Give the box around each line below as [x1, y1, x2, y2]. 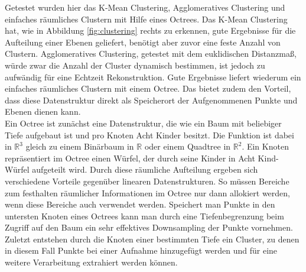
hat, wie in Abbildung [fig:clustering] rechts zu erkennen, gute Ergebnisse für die [5, 24, 296, 37]
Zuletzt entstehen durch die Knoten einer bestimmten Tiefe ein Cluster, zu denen [5, 232, 300, 245]
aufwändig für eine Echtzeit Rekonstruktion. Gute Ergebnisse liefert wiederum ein [5, 70, 301, 83]
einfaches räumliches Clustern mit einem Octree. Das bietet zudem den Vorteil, [5, 82, 291, 95]
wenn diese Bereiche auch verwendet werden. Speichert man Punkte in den [5, 198, 275, 211]
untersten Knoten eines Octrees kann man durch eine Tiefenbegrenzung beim [5, 209, 284, 222]
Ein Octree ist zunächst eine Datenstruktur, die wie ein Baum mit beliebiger [5, 116, 282, 129]
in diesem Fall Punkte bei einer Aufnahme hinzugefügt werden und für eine [5, 244, 278, 257]
